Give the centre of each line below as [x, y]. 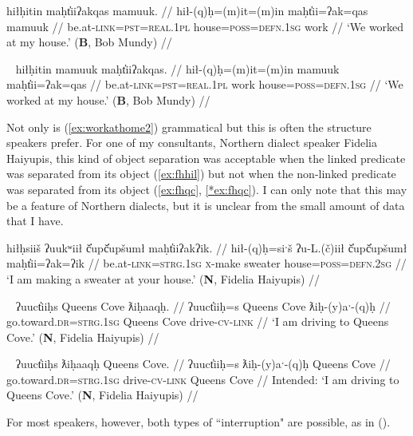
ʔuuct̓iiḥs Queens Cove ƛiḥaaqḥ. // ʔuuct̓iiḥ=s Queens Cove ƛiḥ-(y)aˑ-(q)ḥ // [203, 305]
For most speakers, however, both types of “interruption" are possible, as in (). [199, 422]
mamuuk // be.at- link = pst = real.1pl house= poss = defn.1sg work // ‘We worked [205, 26]
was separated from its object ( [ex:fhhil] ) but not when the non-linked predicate [201, 174]
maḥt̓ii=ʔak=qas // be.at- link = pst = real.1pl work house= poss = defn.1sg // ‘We [205, 84]
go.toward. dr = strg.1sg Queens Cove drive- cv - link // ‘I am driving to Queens [198, 321]
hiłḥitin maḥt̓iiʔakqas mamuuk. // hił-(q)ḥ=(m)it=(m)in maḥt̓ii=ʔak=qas [187, 10]
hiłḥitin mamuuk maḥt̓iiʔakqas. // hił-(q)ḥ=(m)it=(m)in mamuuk [177, 68]
